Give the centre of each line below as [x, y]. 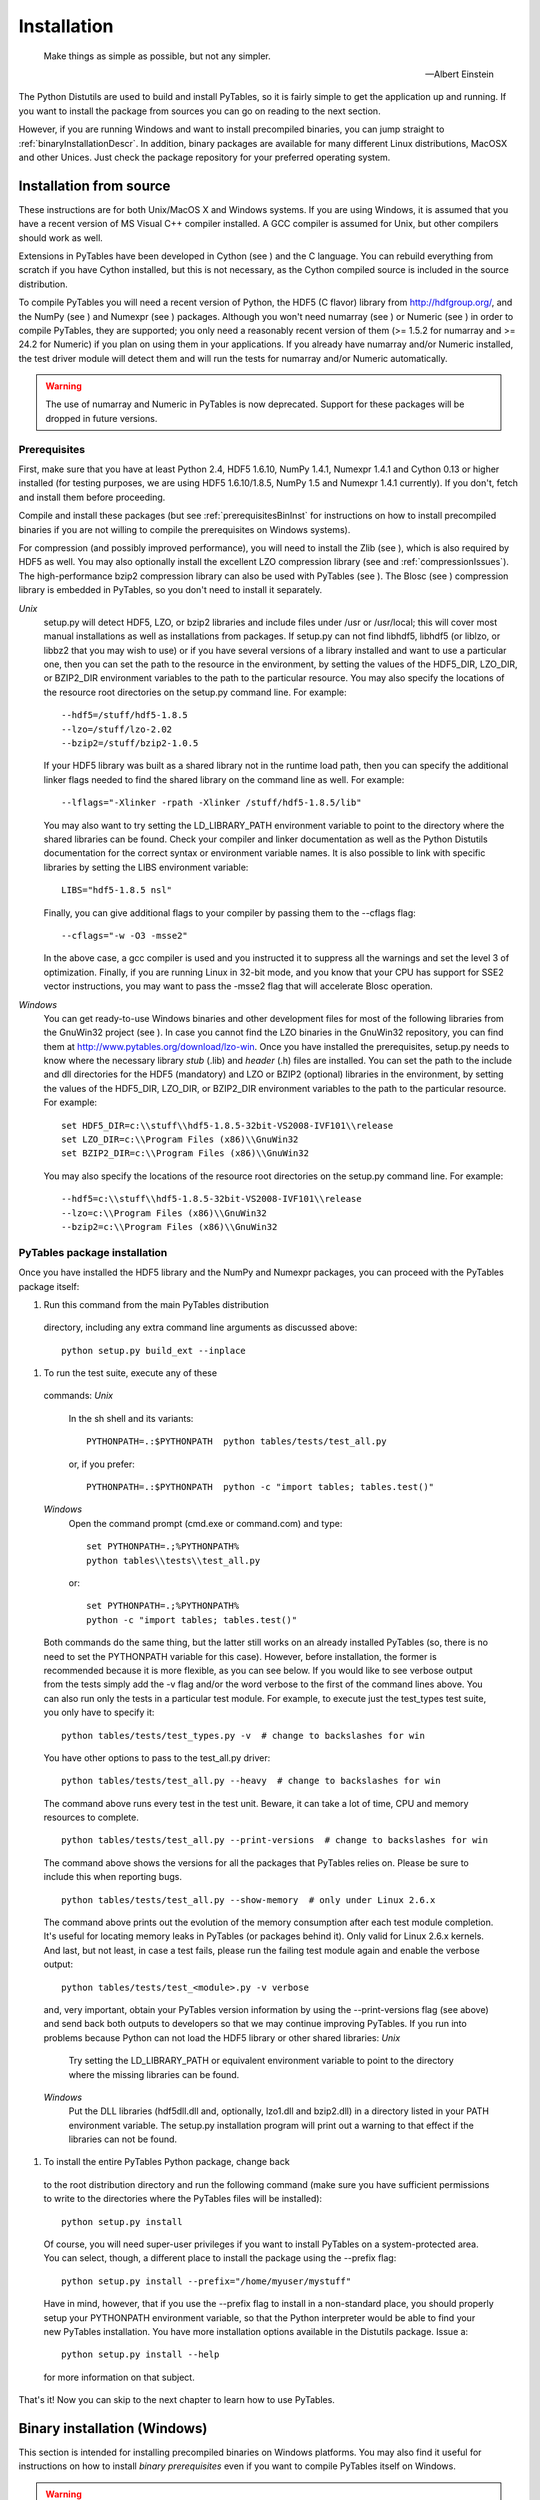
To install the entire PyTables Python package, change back [166, 2162]
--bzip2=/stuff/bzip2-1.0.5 [130, 743]
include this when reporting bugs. [112, 1877]
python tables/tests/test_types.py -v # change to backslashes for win [243, 1735]
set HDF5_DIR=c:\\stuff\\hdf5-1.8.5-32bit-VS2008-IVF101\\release [227, 1125]
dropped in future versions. [101, 418]
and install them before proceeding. [92, 497]
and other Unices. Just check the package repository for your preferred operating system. [204, 157]
